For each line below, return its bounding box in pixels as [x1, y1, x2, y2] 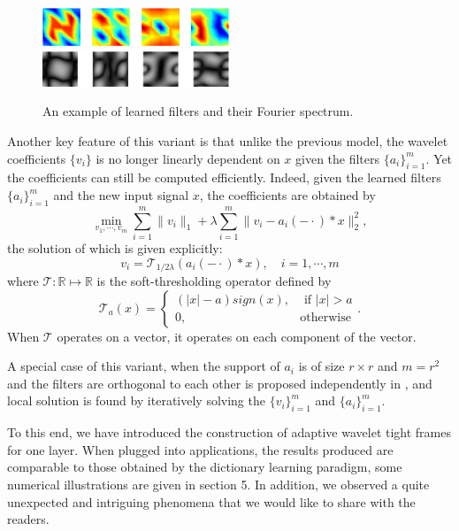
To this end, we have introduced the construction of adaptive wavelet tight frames [7, 423, 451, 442]
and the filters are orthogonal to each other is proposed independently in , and [7, 373, 432, 392]
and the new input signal [53, 186, 189, 204]
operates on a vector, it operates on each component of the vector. [57, 327, 417, 345]
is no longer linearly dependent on [96, 149, 280, 167]
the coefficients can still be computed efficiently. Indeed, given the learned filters [7, 168, 441, 187]
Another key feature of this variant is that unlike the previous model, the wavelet [7, 132, 448, 150]
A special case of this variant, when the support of [7, 357, 280, 375]
